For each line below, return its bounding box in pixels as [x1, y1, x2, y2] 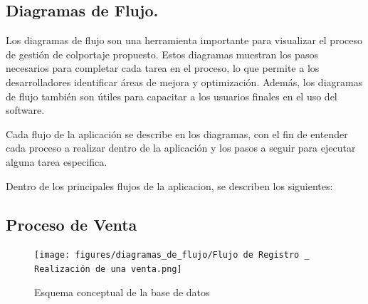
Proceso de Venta [6, 213, 137, 235]
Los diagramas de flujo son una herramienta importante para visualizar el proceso [6, 33, 362, 48]
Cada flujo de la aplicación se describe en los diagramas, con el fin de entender [6, 126, 348, 141]
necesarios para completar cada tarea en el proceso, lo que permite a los [6, 61, 320, 75]
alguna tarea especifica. [6, 154, 107, 169]
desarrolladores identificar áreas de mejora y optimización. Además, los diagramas [6, 74, 363, 89]
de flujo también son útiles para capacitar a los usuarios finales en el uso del [6, 88, 337, 103]
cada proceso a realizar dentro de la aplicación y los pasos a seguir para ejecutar [6, 140, 356, 155]
